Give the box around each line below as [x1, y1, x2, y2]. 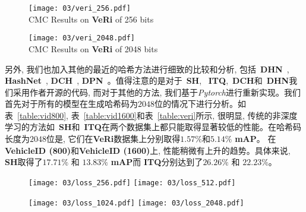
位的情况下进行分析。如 [154, 97, 246, 110]
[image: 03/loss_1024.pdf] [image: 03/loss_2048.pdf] [29, 198, 244, 207]
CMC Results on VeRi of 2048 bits [29, 42, 158, 55]
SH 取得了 [5, 156, 43, 168]
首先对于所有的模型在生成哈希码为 [5, 97, 138, 110]
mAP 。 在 [235, 132, 276, 145]
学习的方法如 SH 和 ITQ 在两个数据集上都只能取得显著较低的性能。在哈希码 [5, 121, 301, 133]
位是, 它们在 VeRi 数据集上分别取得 [46, 132, 181, 145]
